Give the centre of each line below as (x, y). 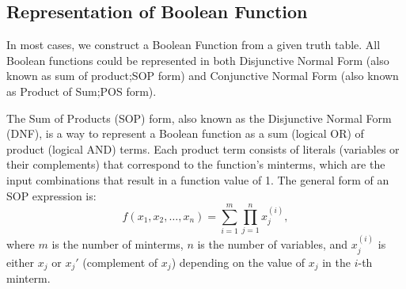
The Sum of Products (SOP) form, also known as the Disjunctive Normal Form (199, 118)
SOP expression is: (51, 195)
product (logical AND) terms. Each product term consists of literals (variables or (203, 148)
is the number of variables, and (273, 244)
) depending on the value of (238, 262)
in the (336, 262)
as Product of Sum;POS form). (82, 91)
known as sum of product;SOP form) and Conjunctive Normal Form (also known (203, 76)
